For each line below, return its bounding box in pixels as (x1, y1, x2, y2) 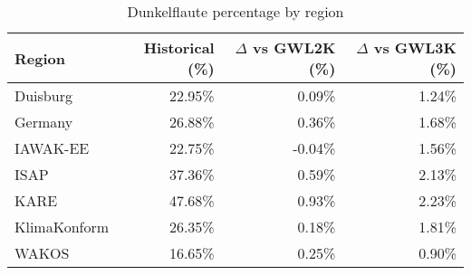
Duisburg (14, 85, 72, 106)
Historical (143, 37, 215, 58)
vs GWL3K (373, 37, 457, 58)
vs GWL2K (253, 37, 336, 58)
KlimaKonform (14, 216, 110, 237)
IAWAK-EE (14, 137, 90, 158)
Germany (14, 111, 73, 132)
